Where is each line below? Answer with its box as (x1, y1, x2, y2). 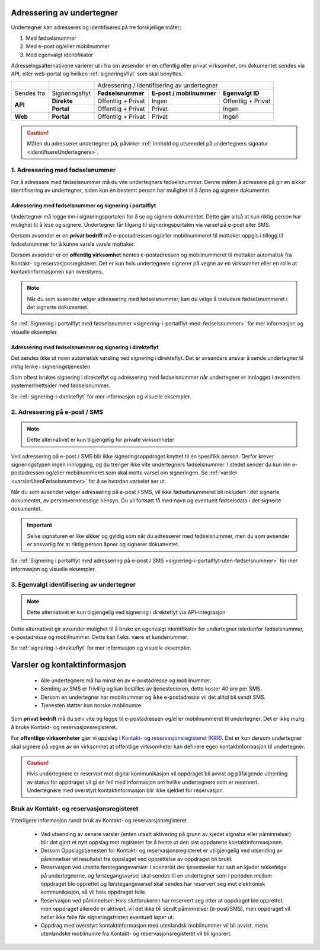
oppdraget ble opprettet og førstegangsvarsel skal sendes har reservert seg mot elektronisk (40, 880, 265, 887)
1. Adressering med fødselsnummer (11, 166, 116, 175)
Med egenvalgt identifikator (25, 51, 94, 58)
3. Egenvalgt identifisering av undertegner (11, 580, 136, 588)
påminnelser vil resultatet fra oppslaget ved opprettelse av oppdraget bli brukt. (40, 855, 233, 862)
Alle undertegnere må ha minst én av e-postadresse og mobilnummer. (40, 677, 212, 684)
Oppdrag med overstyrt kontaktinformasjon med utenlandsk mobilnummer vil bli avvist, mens (40, 921, 268, 929)
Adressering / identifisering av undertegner (97, 81, 219, 89)
